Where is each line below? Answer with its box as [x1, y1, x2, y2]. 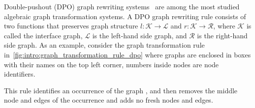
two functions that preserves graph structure [4, 21, 138, 31]
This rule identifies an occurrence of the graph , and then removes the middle [4, 85, 238, 95]
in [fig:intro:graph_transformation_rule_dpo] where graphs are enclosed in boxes [4, 49, 251, 59]
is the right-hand [197, 30, 248, 40]
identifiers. [4, 69, 35, 79]
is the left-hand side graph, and [92, 30, 187, 40]
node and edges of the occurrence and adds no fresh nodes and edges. [4, 95, 213, 105]
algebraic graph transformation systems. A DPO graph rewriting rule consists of [4, 11, 246, 21]
